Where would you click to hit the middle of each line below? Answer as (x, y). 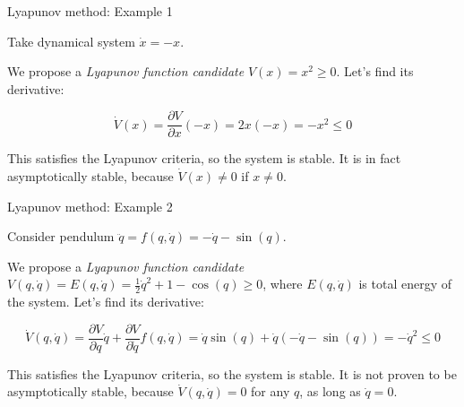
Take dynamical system (71, 41)
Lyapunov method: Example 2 (90, 206)
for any (271, 391)
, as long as (330, 391)
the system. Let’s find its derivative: (106, 302)
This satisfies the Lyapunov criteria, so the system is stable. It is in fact (204, 158)
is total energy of (405, 284)
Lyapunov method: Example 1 (90, 11)
